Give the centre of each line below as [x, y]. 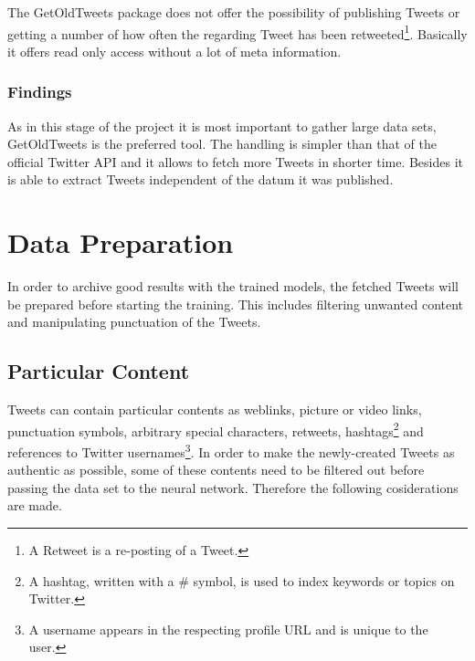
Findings [40, 92]
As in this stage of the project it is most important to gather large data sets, [222, 126]
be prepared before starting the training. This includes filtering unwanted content [236, 304]
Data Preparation [121, 242]
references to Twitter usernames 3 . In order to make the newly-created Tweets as [231, 450]
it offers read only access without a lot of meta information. [174, 51]
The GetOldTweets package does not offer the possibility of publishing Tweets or [234, 12]
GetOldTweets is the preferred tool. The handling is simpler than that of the [222, 144]
